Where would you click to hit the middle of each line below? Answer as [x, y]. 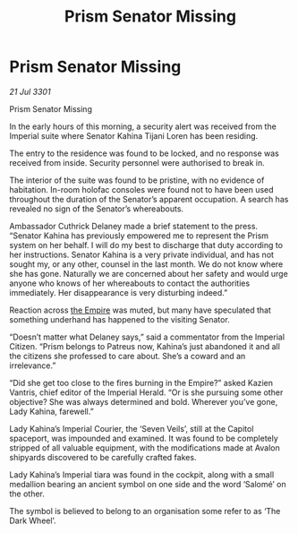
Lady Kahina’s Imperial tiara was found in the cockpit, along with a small [142, 474]
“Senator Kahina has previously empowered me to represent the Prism [139, 236]
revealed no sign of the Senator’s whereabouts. [97, 209]
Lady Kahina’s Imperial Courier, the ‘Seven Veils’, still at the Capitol [132, 428]
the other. [27, 494]
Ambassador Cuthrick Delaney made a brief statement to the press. [133, 226]
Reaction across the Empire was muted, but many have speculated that [140, 310]
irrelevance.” [33, 365]
